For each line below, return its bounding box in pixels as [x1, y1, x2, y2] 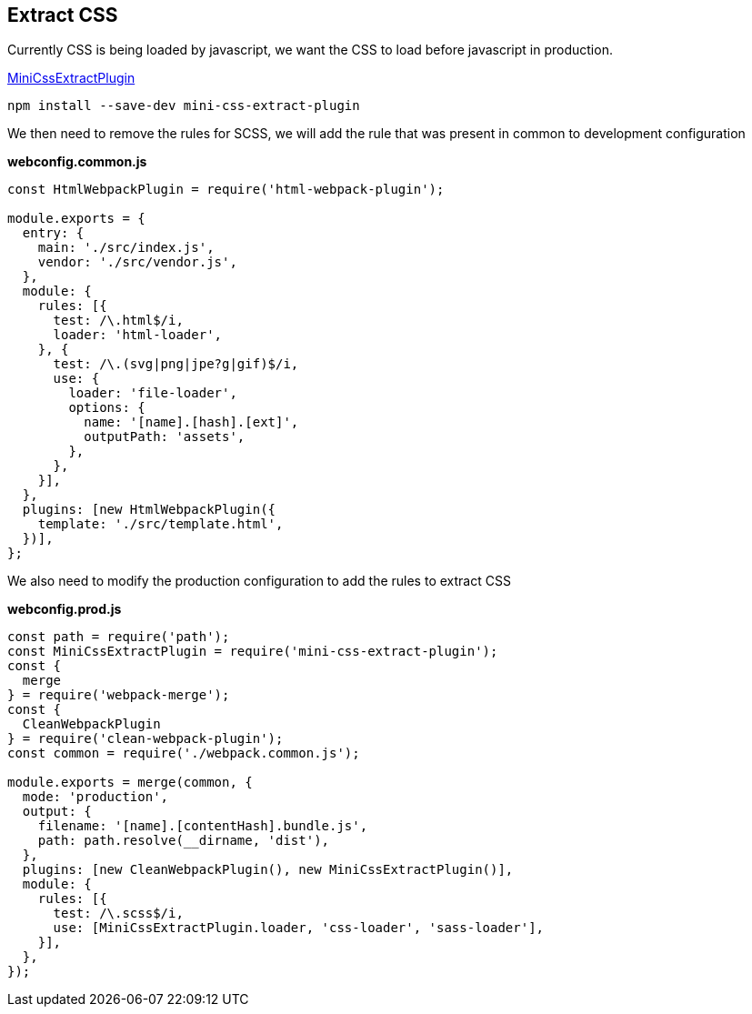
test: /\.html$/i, [53, 313, 184, 328]
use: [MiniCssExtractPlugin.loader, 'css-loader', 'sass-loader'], [53, 920, 545, 936]
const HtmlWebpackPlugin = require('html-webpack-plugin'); [7, 182, 445, 197]
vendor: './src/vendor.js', [37, 255, 237, 270]
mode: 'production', [22, 789, 169, 805]
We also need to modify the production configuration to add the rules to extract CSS [7, 573, 511, 589]
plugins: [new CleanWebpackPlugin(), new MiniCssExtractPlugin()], [22, 862, 514, 878]
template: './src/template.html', [37, 517, 284, 532]
